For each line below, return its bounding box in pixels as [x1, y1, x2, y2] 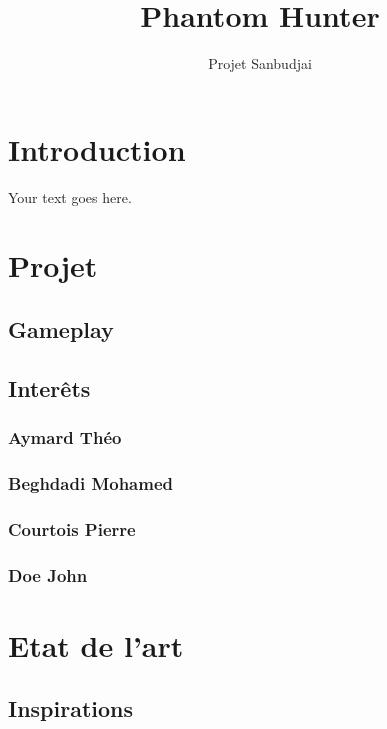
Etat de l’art [8, 624, 184, 665]
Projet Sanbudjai [208, 53, 312, 74]
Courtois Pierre [8, 516, 136, 541]
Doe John [8, 562, 88, 587]
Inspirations [8, 693, 134, 724]
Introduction [8, 128, 186, 169]
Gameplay [8, 314, 114, 345]
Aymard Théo [8, 425, 122, 450]
